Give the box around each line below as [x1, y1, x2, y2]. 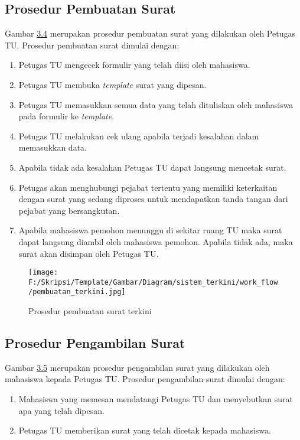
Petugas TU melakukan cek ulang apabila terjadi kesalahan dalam [18, 129, 259, 142]
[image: [28, 268, 58, 277]
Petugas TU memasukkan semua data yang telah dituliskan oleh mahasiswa [18, 98, 294, 110]
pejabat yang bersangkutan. [18, 204, 120, 216]
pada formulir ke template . [18, 110, 115, 122]
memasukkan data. [18, 141, 87, 154]
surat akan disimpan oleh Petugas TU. [18, 247, 159, 259]
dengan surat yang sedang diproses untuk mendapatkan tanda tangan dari [18, 193, 288, 205]
